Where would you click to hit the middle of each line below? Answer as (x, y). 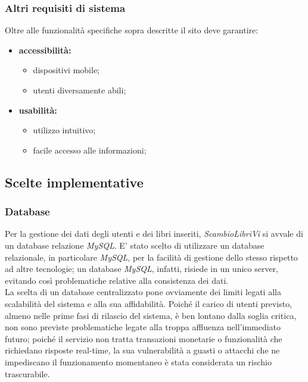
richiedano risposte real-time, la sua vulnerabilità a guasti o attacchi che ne (142, 350)
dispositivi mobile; (66, 70)
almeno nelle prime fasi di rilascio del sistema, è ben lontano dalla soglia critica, (151, 315)
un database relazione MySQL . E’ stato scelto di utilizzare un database (135, 245)
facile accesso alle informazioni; (90, 150)
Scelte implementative (74, 182)
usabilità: (38, 110)
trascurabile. (27, 373)
